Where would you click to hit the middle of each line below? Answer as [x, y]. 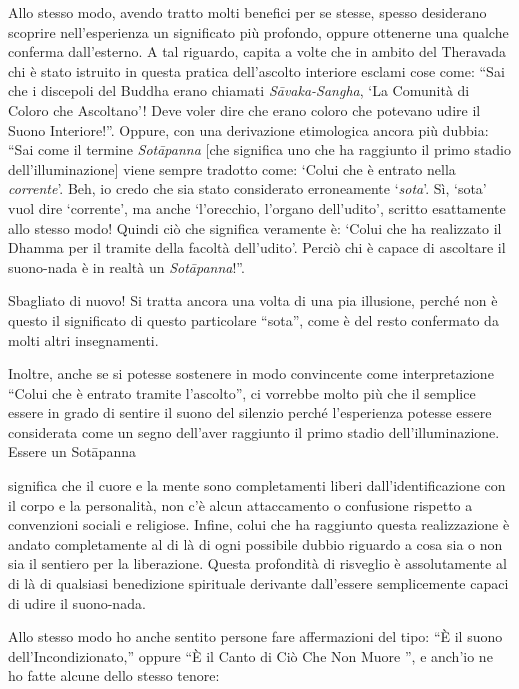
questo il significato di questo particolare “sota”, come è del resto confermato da [253, 319]
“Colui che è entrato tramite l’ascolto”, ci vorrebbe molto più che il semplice [242, 392]
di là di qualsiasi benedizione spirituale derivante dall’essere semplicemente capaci [258, 583]
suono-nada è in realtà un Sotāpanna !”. [126, 266]
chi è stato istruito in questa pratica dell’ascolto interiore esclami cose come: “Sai [256, 70]
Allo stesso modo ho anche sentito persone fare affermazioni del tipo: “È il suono [255, 636]
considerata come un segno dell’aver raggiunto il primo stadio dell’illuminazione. [254, 431]
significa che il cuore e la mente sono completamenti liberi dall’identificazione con [257, 485]
